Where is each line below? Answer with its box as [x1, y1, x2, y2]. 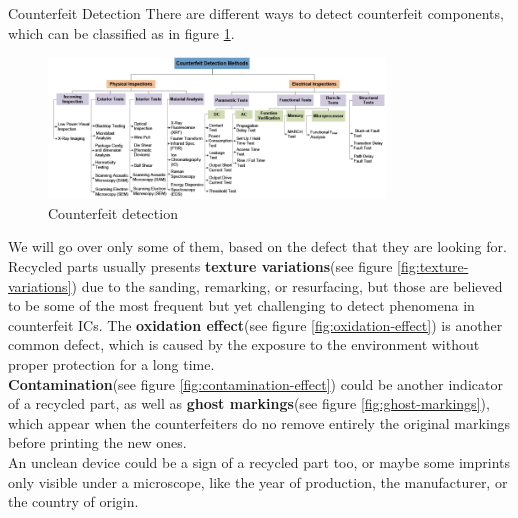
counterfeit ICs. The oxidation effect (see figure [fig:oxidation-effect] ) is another [8, 314, 503, 335]
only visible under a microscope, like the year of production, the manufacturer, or [8, 471, 508, 492]
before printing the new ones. [8, 432, 187, 453]
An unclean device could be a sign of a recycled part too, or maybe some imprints [8, 452, 511, 472]
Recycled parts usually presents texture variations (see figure [8, 256, 393, 277]
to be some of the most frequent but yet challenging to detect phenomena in [8, 295, 475, 316]
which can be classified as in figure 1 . [8, 22, 235, 43]
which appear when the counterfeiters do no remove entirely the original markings [8, 412, 511, 433]
